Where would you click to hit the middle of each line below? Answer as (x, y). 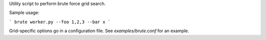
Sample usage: (24, 13)
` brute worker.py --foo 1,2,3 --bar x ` (60, 22)
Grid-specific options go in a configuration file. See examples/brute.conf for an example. (99, 31)
